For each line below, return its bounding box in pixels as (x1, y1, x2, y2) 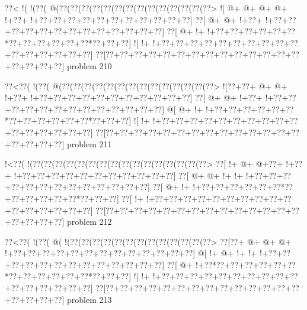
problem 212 (66, 215, 112, 228)
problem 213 (66, 293, 112, 305)
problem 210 (66, 59, 112, 72)
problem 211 (66, 137, 112, 150)
